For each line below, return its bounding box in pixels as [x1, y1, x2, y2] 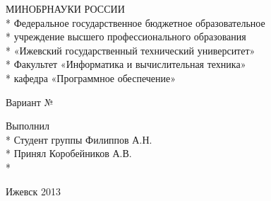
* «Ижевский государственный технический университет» [6, 42, 255, 57]
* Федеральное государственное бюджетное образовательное [6, 15, 265, 30]
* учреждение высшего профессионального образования [6, 29, 246, 44]
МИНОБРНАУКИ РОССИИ [6, 1, 125, 16]
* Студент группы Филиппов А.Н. [6, 132, 152, 147]
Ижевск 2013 [6, 183, 61, 198]
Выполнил [6, 118, 50, 133]
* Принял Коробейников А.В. [6, 146, 132, 161]
